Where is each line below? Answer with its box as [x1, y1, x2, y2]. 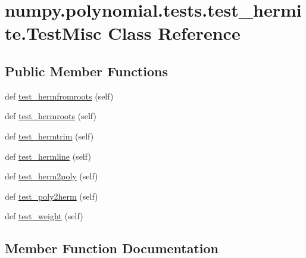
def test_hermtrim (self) [5, 129, 94, 142]
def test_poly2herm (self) [5, 189, 98, 202]
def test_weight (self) [5, 210, 83, 222]
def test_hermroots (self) [5, 110, 96, 122]
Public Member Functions [5, 61, 168, 80]
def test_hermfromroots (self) [5, 89, 114, 102]
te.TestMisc [5, 21, 102, 45]
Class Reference [108, 21, 241, 45]
